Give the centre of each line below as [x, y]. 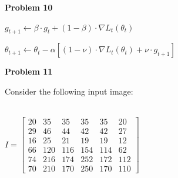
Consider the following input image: [69, 91]
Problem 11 [29, 71]
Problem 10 [29, 7]
